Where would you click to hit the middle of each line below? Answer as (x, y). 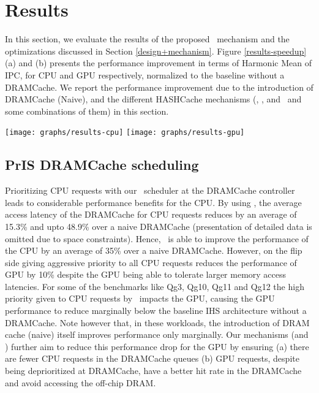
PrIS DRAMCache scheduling (102, 165)
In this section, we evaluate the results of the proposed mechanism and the (147, 39)
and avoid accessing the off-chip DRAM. (81, 382)
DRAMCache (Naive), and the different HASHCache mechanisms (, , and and (153, 99)
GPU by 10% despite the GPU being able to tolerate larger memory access (146, 274)
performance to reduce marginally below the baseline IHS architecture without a (156, 311)
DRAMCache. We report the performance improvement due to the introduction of (159, 87)
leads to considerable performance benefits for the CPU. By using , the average (153, 202)
